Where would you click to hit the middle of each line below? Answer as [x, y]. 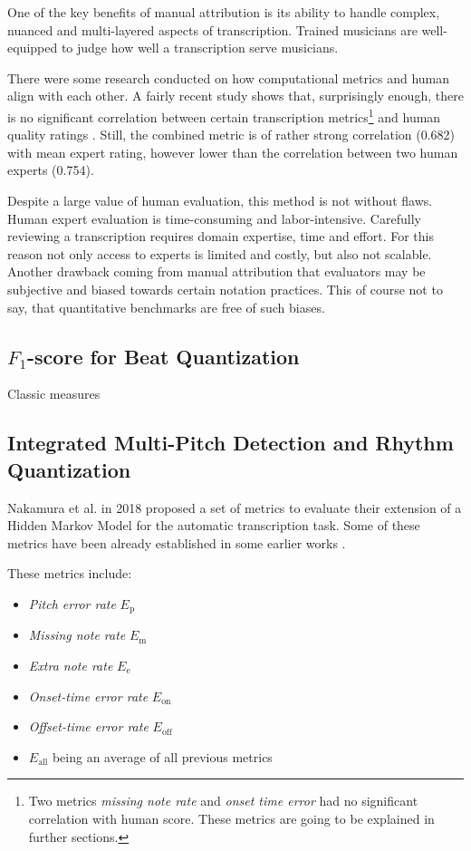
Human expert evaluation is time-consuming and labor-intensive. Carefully [214, 218]
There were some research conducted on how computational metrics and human [229, 77]
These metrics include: [70, 573]
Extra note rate [71, 665]
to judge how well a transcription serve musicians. [200, 48]
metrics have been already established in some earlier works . [177, 542]
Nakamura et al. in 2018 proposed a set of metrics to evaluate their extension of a [235, 507]
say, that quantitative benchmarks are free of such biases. [166, 307]
